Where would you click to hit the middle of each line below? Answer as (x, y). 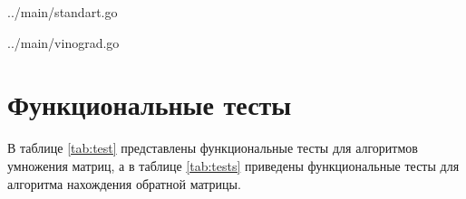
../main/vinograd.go (63, 42)
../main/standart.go (63, 12)
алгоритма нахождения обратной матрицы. (124, 183)
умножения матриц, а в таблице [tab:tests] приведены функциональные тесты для (233, 165)
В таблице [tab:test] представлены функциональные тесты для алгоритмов (213, 148)
